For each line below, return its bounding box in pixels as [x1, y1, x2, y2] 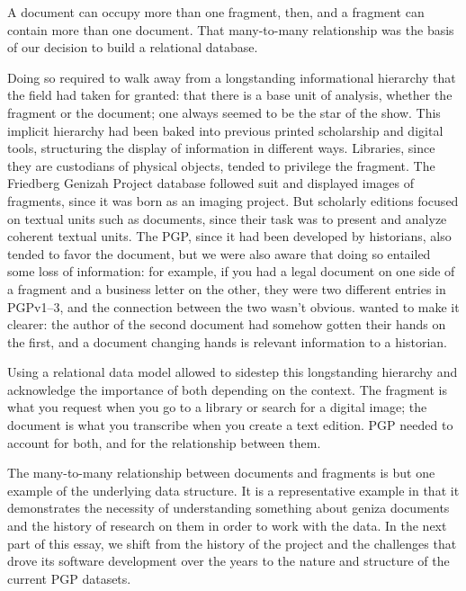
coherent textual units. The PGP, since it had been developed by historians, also [7, 227, 452, 246]
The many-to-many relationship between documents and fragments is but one [7, 463, 435, 482]
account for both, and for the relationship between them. [7, 433, 321, 452]
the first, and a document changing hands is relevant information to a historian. [7, 332, 447, 351]
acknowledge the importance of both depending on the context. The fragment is [7, 380, 447, 398]
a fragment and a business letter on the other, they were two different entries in [7, 279, 446, 298]
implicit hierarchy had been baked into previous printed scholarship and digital [7, 121, 444, 139]
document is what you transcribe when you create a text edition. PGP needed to [7, 416, 453, 434]
